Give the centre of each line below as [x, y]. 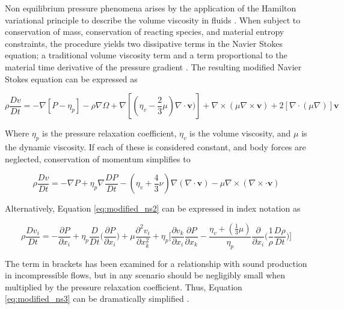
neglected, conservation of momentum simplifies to [98, 158]
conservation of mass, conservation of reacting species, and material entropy [145, 32]
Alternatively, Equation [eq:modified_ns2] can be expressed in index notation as [153, 208]
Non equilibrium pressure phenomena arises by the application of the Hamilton [151, 8]
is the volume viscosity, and [240, 133]
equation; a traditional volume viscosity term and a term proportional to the [146, 55]
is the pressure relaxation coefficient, [109, 133]
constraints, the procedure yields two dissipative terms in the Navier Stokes [144, 43]
